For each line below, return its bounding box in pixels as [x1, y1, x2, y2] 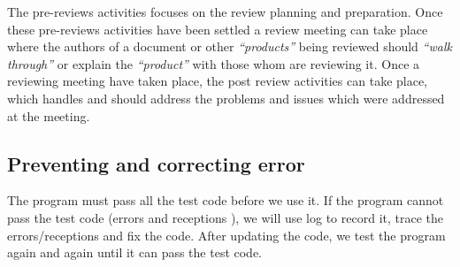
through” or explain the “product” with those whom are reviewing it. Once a [7, 54, 420, 72]
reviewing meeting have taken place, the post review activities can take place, [7, 72, 428, 90]
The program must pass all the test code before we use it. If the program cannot [7, 191, 444, 210]
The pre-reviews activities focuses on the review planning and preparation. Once [7, 3, 443, 20]
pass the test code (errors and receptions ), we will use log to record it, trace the [7, 208, 443, 226]
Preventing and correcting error [7, 149, 305, 177]
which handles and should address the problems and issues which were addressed [7, 88, 445, 107]
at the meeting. [7, 106, 90, 125]
